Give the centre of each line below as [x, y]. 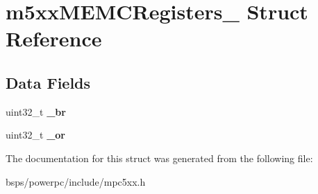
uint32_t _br [36, 111]
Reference [54, 38]
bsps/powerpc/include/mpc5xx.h [76, 181]
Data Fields [48, 82]
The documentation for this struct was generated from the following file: [159, 158]
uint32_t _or [35, 135]
